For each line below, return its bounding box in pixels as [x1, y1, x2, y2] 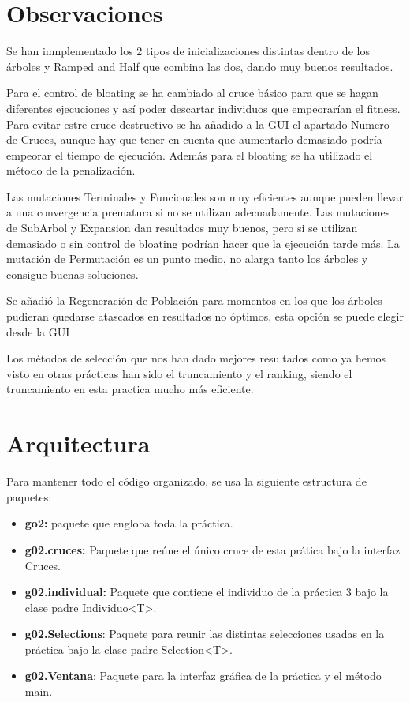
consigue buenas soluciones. [6, 265, 139, 282]
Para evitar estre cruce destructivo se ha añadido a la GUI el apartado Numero [6, 115, 389, 132]
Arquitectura [6, 427, 151, 460]
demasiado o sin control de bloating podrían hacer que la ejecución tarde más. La [6, 235, 400, 251]
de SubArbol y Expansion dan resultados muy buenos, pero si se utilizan [6, 220, 358, 236]
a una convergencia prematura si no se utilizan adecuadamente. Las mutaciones [6, 204, 390, 220]
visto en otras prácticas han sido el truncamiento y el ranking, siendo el [6, 365, 352, 381]
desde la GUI [6, 323, 70, 340]
